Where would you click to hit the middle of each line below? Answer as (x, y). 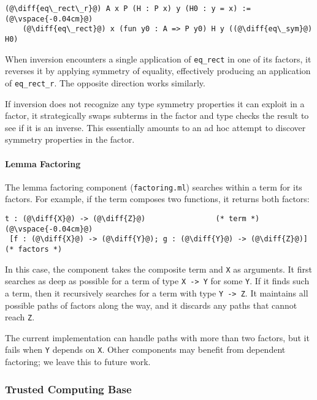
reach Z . (20, 317)
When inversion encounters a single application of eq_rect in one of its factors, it (158, 58)
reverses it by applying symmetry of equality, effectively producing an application (158, 71)
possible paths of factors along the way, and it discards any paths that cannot (151, 305)
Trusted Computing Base (68, 389)
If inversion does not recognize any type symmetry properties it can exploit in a (155, 103)
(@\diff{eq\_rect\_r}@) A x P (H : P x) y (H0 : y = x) (121, 9)
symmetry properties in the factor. (70, 139)
